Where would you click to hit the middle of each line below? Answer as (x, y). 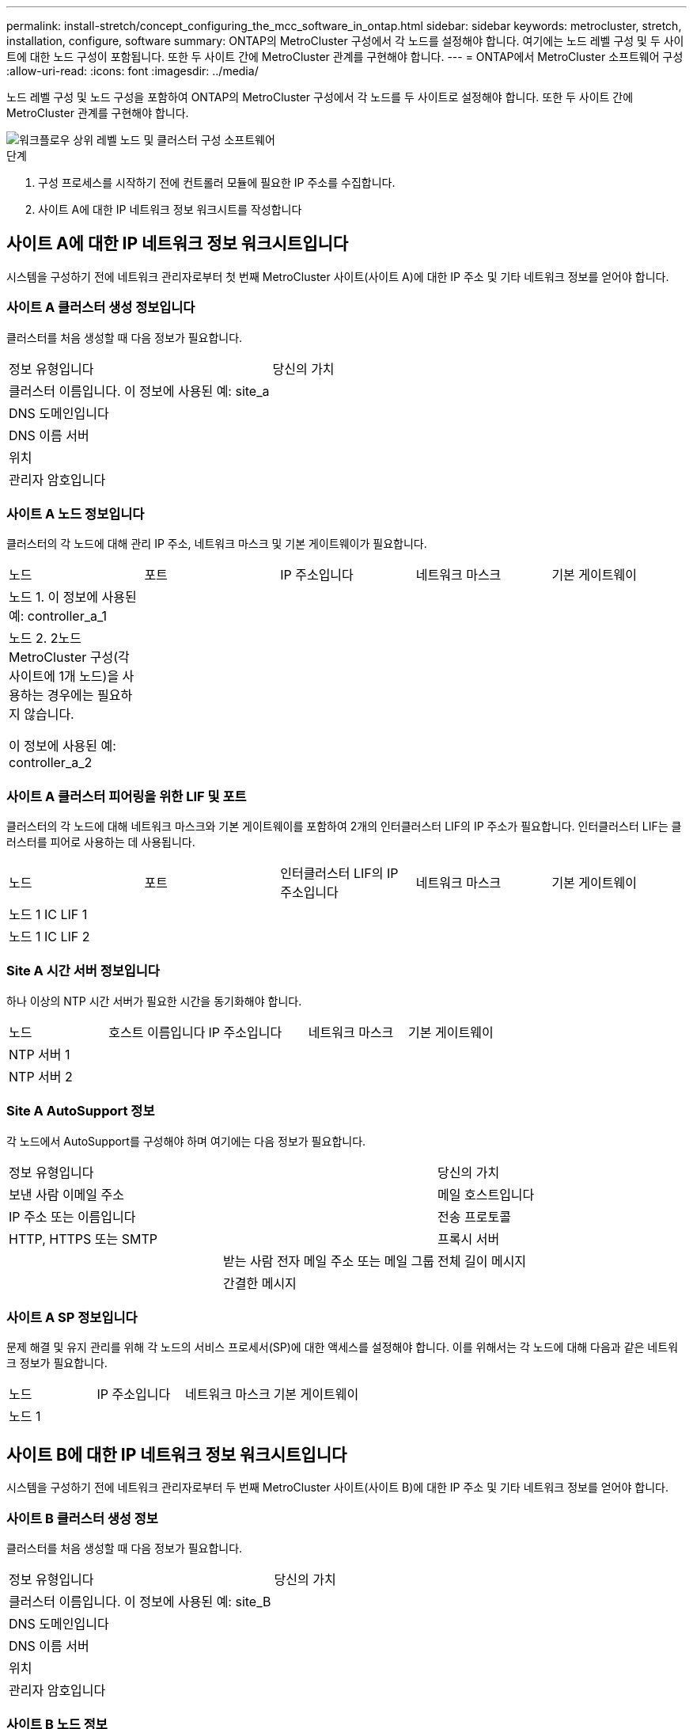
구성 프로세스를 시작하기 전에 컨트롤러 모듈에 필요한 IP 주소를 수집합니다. (217, 182)
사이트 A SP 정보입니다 (72, 1317)
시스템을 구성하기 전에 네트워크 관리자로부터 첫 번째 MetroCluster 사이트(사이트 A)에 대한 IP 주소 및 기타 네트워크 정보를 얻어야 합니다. (338, 276)
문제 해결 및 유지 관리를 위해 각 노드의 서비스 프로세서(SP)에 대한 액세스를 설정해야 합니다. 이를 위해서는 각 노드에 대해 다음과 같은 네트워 (343, 1347)
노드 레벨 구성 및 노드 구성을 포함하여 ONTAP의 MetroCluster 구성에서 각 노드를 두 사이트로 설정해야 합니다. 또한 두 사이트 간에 (320, 97)
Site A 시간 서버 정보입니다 (83, 971)
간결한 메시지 (260, 1283)
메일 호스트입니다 (486, 1194)
